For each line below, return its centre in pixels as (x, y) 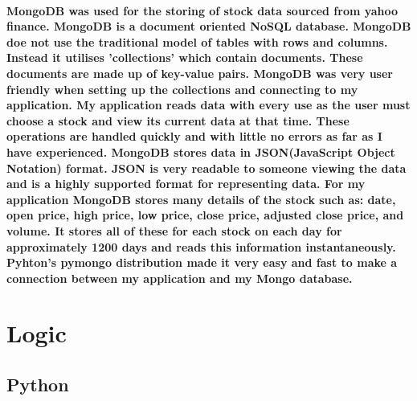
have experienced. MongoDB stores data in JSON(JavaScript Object (201, 151)
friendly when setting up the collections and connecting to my (182, 89)
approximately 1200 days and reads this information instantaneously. (201, 246)
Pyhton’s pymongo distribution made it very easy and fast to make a (202, 262)
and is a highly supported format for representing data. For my (186, 184)
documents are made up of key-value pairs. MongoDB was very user (200, 73)
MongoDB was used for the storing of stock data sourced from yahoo (202, 10)
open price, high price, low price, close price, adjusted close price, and (205, 215)
